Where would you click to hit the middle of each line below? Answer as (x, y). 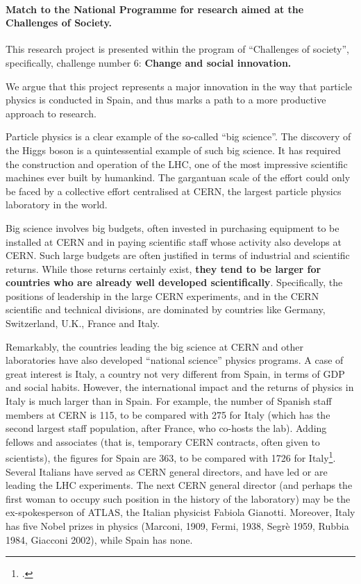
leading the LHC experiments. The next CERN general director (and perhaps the (179, 485)
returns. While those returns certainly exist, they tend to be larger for (163, 268)
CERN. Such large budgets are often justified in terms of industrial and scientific (178, 255)
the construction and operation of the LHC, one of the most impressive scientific (177, 164)
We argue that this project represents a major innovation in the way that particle (179, 86)
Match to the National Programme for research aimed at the (155, 9)
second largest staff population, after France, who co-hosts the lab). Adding (166, 428)
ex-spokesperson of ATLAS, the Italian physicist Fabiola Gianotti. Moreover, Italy (180, 512)
